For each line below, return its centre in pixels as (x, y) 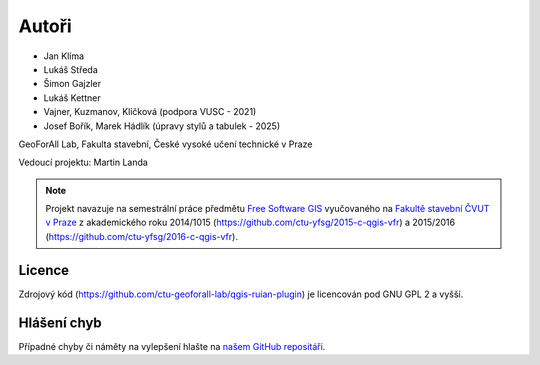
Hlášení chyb (60, 322)
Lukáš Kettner (72, 97)
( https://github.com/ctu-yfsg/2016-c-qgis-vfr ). (142, 236)
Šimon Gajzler (72, 84)
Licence (44, 270)
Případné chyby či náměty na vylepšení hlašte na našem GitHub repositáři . (172, 346)
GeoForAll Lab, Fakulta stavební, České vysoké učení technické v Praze (165, 144)
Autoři (45, 26)
